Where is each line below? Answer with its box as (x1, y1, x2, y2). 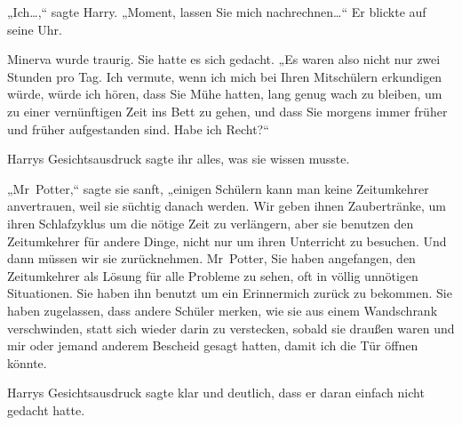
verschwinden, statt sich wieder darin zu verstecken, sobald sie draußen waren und (7, 318, 455, 337)
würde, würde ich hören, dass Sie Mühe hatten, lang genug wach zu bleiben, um (7, 84, 442, 103)
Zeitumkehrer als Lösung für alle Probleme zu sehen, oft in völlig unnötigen (7, 266, 418, 285)
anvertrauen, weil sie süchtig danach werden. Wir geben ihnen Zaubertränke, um (7, 196, 446, 215)
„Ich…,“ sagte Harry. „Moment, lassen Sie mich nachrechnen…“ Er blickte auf (7, 3, 426, 20)
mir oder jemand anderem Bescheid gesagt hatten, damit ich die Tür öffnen (7, 336, 418, 355)
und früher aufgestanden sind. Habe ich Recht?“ (7, 119, 269, 138)
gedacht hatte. (7, 400, 85, 419)
